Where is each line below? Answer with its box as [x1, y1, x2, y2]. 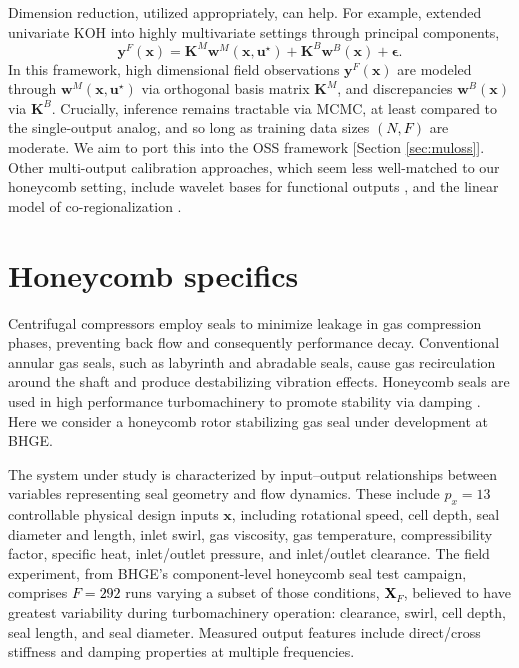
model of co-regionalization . [8, 195, 182, 216]
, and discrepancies [337, 78, 453, 99]
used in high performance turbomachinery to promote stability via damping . [8, 390, 481, 411]
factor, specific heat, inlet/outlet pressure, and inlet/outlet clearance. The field [8, 543, 490, 564]
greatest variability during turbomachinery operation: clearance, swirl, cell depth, [8, 602, 506, 623]
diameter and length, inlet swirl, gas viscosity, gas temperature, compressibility [8, 523, 493, 544]
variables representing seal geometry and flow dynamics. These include [8, 483, 440, 504]
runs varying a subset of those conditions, [125, 582, 380, 603]
